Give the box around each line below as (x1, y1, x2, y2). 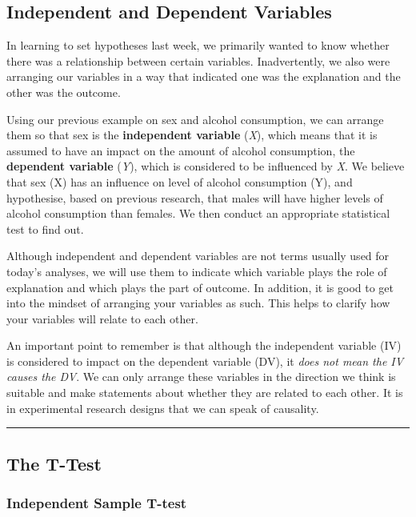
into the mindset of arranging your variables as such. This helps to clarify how (6, 295, 390, 311)
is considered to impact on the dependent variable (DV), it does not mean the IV (6, 352, 404, 369)
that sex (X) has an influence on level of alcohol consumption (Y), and (6, 173, 353, 190)
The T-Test (6, 451, 102, 475)
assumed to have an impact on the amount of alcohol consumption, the (6, 142, 355, 158)
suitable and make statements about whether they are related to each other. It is (6, 384, 403, 401)
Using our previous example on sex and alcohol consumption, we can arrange (6, 110, 384, 127)
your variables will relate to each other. (6, 310, 198, 327)
